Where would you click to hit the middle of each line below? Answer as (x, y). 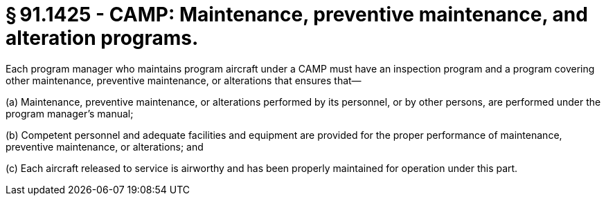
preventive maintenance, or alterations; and (105, 146)
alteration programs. (102, 38)
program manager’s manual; (70, 113)
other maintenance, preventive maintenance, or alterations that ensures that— (184, 80)
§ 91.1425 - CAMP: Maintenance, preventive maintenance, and (297, 15)
